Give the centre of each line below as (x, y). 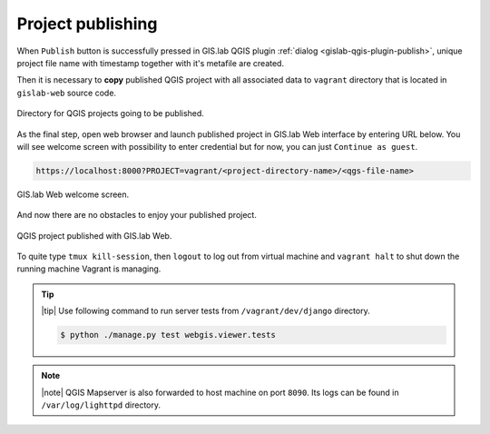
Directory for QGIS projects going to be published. (110, 113)
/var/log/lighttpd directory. (101, 405)
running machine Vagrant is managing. (89, 269)
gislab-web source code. (67, 93)
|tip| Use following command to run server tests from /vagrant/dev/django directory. (206, 311)
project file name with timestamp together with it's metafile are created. (151, 63)
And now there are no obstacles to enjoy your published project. (137, 215)
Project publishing (87, 24)
